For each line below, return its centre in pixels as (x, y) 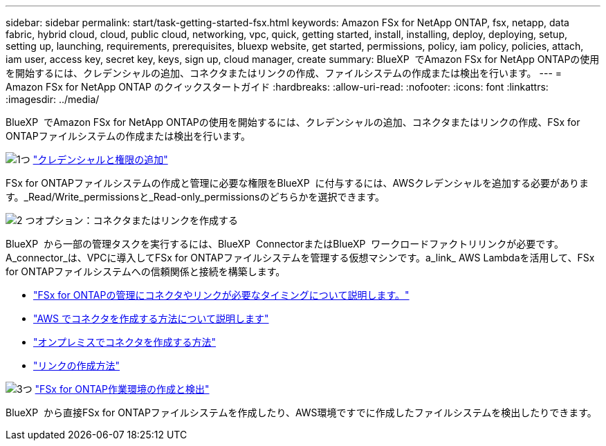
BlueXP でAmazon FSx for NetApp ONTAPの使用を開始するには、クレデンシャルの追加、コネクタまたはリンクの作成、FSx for (293, 122)
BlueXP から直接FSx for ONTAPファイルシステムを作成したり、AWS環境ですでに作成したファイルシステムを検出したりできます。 (301, 412)
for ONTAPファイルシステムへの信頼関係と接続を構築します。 (146, 271)
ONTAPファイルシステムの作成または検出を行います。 (128, 136)
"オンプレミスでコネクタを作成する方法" (125, 342)
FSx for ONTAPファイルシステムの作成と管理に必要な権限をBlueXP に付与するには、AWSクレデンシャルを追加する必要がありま (297, 183)
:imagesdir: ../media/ (53, 99)
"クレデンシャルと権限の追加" (100, 159)
